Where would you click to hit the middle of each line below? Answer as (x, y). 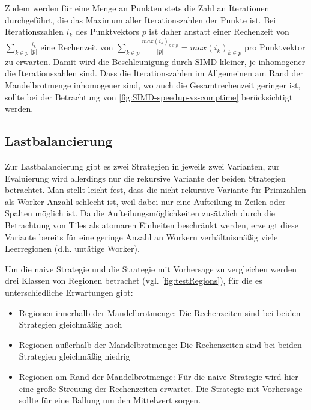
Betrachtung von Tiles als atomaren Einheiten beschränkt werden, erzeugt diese (152, 225)
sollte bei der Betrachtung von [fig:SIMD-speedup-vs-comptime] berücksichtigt (149, 96)
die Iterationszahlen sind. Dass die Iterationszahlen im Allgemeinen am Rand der (154, 73)
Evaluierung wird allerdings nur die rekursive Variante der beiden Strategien (145, 178)
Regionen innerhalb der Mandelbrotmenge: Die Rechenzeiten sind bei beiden (160, 312)
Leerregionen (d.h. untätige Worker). (72, 249)
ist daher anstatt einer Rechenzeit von (219, 32)
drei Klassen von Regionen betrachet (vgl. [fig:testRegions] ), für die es (134, 280)
